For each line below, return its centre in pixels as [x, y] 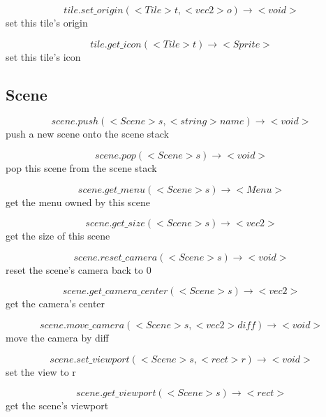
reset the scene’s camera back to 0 [79, 269]
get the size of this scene [58, 236]
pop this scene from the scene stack [81, 167]
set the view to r [41, 371]
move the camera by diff [57, 337]
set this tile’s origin [47, 22]
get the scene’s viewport [57, 405]
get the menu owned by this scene [78, 202]
